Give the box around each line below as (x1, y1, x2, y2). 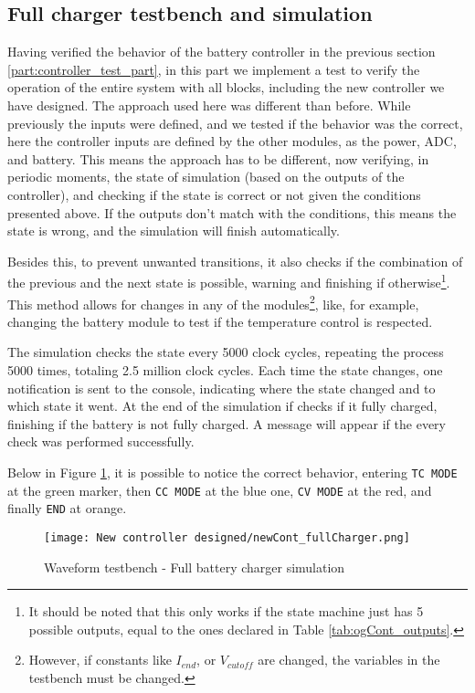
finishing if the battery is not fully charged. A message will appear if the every (7, 414, 446, 433)
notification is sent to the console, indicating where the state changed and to (7, 378, 436, 397)
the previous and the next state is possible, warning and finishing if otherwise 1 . (7, 270, 450, 291)
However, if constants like (28, 650, 172, 669)
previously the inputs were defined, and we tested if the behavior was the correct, (7, 113, 463, 132)
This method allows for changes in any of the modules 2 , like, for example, (7, 291, 419, 313)
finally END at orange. (7, 499, 127, 518)
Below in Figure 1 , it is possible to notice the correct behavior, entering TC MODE (7, 462, 458, 481)
